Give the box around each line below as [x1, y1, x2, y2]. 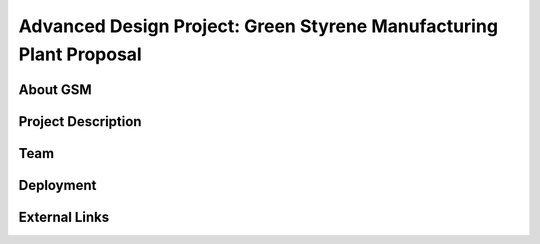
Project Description [18, 113, 142, 130]
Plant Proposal [18, 43, 142, 65]
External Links [18, 208, 110, 225]
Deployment [18, 176, 97, 194]
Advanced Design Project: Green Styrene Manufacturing [18, 15, 499, 37]
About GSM [18, 81, 92, 98]
